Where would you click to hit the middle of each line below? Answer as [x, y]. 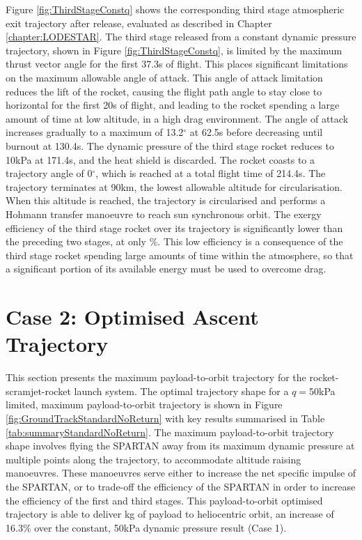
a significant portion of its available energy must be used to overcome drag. [166, 269]
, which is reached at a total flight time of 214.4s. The [211, 173]
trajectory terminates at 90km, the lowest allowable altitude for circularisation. [174, 186]
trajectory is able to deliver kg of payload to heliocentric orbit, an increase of [170, 514]
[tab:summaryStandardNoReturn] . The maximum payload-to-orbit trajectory [170, 432]
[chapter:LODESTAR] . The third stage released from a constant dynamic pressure [181, 37]
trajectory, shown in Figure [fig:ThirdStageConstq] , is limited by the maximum [174, 50]
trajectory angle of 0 [49, 173]
